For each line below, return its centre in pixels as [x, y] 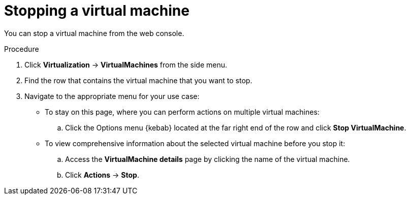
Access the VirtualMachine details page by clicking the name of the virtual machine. [208, 159]
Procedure [22, 49]
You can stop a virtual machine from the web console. [94, 33]
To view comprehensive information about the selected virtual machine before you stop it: [195, 143]
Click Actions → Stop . [102, 175]
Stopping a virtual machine [97, 11]
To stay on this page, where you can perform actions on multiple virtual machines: [182, 112]
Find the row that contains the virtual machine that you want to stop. [138, 80]
